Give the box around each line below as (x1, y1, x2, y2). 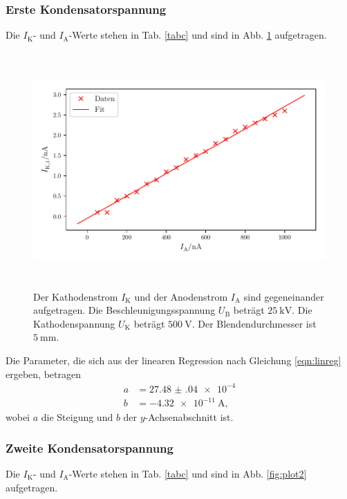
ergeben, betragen (6, 366, 81, 381)
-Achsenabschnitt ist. (144, 410, 234, 424)
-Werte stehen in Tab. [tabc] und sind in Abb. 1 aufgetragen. (68, 28, 327, 42)
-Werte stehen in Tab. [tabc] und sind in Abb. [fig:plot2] (68, 467, 307, 480)
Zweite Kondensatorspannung (6, 439, 173, 456)
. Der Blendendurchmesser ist (191, 316, 317, 330)
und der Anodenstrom (134, 289, 228, 303)
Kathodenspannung (33, 316, 115, 330)
